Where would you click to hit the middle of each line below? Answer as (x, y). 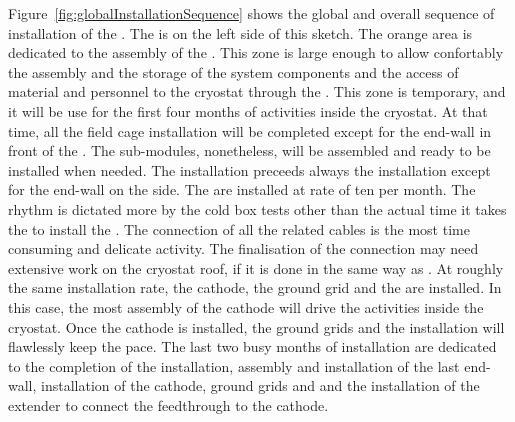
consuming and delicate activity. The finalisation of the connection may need (243, 248)
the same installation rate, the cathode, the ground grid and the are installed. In (255, 287)
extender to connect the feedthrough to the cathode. (168, 404)
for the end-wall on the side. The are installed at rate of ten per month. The (242, 189)
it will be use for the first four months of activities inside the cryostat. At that (248, 110)
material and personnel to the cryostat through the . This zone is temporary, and (257, 91)
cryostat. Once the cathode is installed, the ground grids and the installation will (256, 326)
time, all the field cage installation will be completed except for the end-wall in (250, 130)
